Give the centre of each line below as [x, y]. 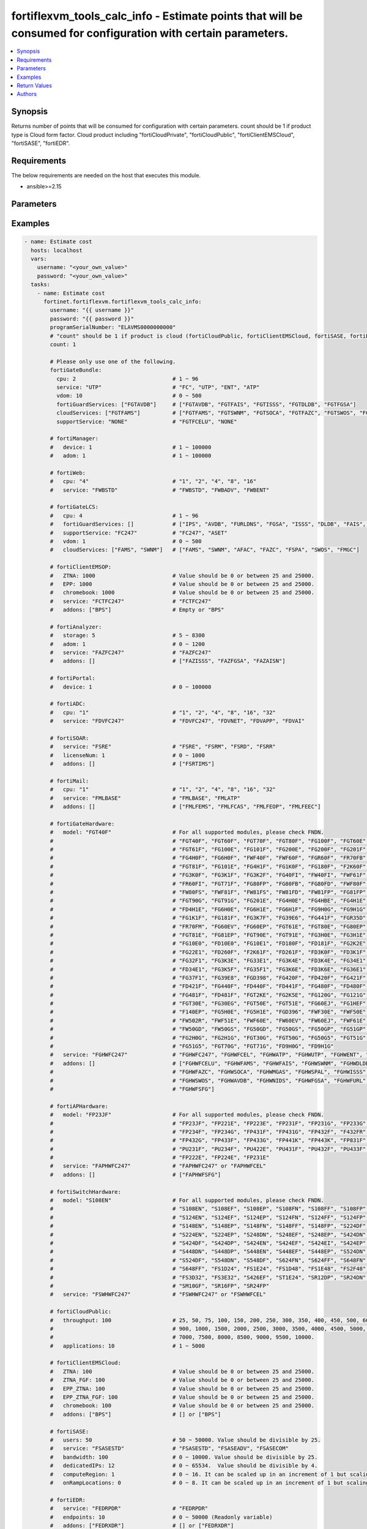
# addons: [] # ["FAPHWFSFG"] [135, 1175]
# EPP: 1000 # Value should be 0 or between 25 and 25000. [182, 584]
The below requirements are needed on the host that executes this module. [106, 175]
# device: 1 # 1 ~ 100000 [131, 447]
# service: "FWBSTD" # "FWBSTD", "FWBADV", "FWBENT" [160, 490]
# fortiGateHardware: [82, 824]
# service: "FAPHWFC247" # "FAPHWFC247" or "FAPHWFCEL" [158, 1166]
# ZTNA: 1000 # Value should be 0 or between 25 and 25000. [182, 576]
